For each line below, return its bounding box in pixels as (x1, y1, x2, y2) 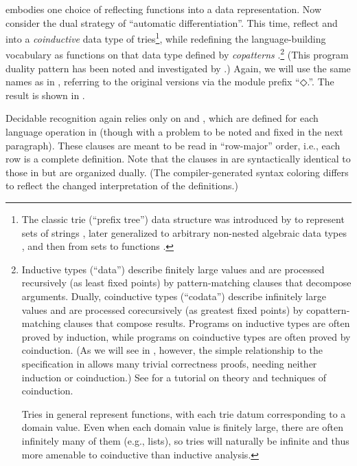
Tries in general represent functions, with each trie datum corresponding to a (21, 406, 346, 421)
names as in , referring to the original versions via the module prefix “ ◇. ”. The (5, 74, 334, 89)
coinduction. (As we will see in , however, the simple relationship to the (21, 343, 323, 357)
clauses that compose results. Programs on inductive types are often (63, 316, 350, 330)
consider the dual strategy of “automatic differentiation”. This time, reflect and (5, 15, 338, 30)
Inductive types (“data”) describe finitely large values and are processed (21, 262, 325, 276)
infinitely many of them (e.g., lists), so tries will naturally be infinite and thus (21, 433, 349, 447)
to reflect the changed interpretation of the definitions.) (5, 178, 238, 193)
